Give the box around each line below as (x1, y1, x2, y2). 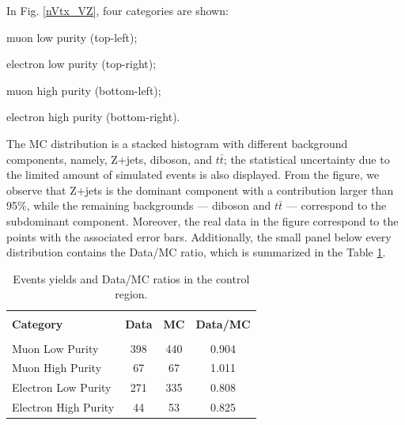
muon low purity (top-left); (6, 28, 138, 45)
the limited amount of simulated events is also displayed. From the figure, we (6, 166, 380, 183)
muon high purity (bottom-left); (6, 82, 161, 98)
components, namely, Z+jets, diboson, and (6, 150, 213, 167)
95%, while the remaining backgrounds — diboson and (6, 197, 271, 214)
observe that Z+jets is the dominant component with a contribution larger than (6, 181, 394, 198)
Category (12, 316, 63, 332)
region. (115, 286, 148, 302)
